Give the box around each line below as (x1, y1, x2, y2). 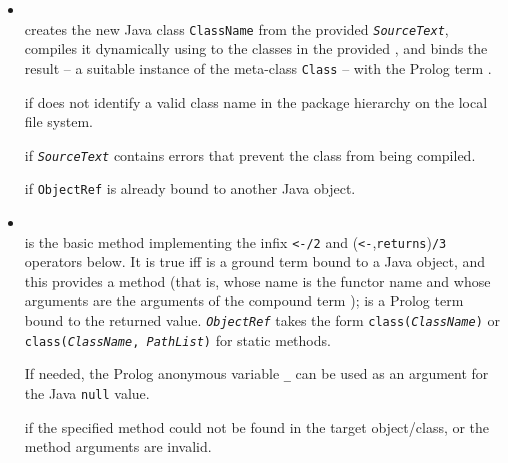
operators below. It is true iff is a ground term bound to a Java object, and (24, 251, 486, 272)
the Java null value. (24, 383, 150, 403)
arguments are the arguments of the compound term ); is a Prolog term (24, 290, 464, 311)
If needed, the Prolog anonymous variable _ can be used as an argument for (24, 363, 489, 384)
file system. (24, 111, 93, 132)
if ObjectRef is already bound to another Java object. (24, 178, 356, 199)
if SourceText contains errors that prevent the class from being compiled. (24, 144, 476, 165)
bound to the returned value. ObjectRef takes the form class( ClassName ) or (24, 310, 500, 331)
